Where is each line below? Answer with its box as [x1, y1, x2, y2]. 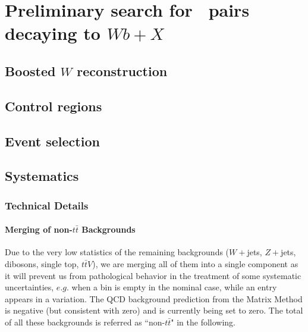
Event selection [5, 131, 100, 150]
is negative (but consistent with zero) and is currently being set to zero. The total [5, 304, 303, 317]
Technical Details [5, 198, 89, 212]
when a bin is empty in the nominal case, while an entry [71, 281, 277, 293]
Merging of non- [5, 223, 73, 236]
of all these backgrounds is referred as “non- [5, 315, 165, 328]
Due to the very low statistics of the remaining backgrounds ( [5, 246, 230, 258]
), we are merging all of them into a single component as [92, 257, 298, 270]
